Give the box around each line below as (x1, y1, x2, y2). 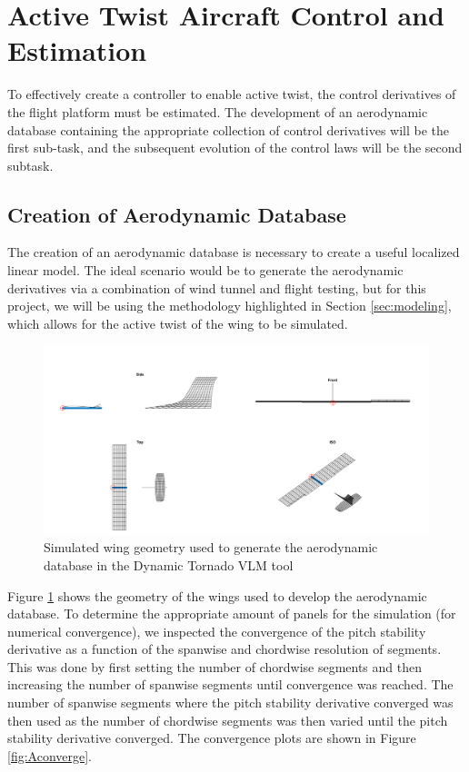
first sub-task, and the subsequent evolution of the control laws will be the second (7, 138, 463, 157)
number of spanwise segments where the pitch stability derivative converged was (7, 693, 454, 712)
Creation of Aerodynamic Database (7, 200, 346, 228)
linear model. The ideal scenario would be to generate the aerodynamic (7, 261, 404, 280)
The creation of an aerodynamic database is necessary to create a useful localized (7, 242, 460, 262)
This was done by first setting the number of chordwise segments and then (7, 657, 423, 676)
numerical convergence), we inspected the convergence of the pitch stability (7, 621, 426, 640)
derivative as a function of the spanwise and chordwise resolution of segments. (7, 639, 442, 658)
